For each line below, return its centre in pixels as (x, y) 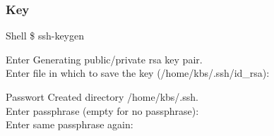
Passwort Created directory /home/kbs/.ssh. (102, 97)
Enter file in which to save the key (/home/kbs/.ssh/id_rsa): (138, 73)
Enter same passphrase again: (70, 124)
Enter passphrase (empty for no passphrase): (102, 110)
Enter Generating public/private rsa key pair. (104, 59)
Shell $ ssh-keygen (45, 36)
